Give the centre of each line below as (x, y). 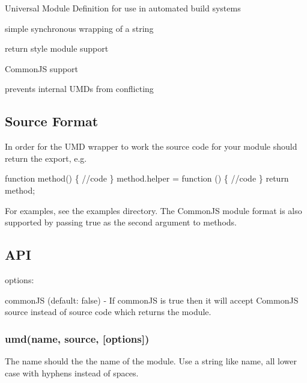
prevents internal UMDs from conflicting (79, 89)
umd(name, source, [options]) (77, 338)
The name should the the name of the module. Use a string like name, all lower (151, 360)
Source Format (52, 121)
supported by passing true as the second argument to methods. (121, 222)
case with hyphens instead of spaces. (72, 372)
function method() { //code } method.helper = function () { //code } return (147, 178)
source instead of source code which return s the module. (108, 312)
